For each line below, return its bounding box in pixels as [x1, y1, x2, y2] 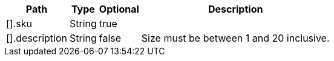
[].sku [6, 18, 32, 30]
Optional [99, 3, 139, 15]
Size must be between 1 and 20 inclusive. [141, 32, 330, 44]
